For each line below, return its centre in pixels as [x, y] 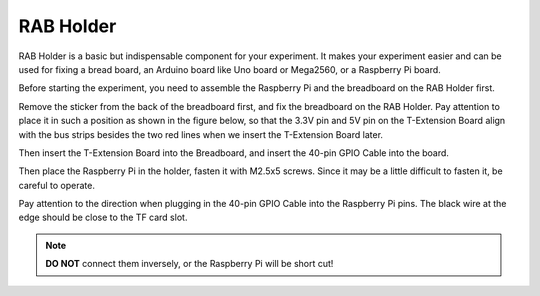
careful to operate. [56, 185]
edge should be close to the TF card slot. [103, 217]
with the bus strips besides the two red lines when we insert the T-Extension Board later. [201, 134]
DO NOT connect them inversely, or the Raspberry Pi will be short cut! [189, 264]
